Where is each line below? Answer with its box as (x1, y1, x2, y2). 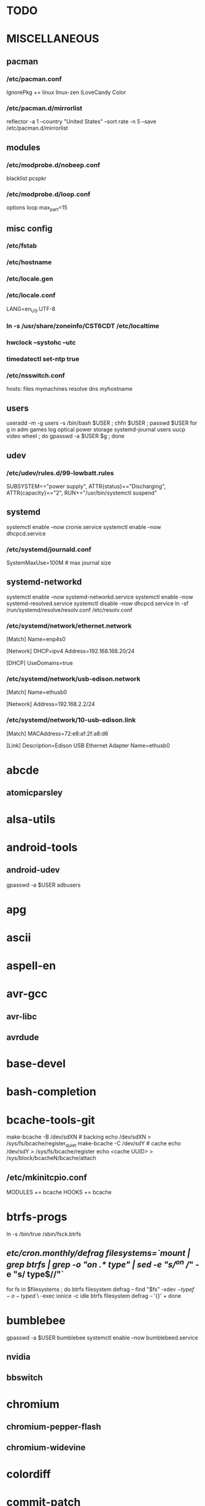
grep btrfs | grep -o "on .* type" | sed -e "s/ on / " (6, 1258, 194, 1270)
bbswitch (6, 1373, 43, 1383)
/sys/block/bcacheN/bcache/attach (6, 1155, 96, 1162)
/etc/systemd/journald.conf (6, 545, 91, 554)
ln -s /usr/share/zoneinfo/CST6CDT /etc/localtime (6, 322, 160, 331)
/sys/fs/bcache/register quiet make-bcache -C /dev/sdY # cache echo (6, 1140, 181, 1149)
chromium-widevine (6, 1442, 86, 1453)
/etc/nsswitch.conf (6, 371, 66, 380)
